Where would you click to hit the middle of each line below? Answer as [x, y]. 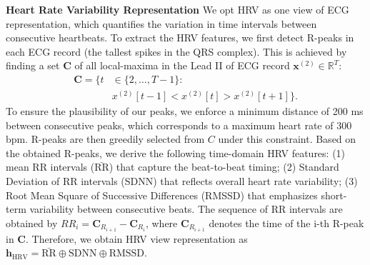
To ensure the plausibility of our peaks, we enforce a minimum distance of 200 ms [185, 111]
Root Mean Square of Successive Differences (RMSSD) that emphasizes [162, 195]
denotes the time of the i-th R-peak [286, 222]
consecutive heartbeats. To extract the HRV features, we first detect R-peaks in [180, 37]
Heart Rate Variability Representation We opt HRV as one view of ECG [177, 9]
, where [161, 222]
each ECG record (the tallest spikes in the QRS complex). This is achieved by [176, 51]
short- [334, 195]
